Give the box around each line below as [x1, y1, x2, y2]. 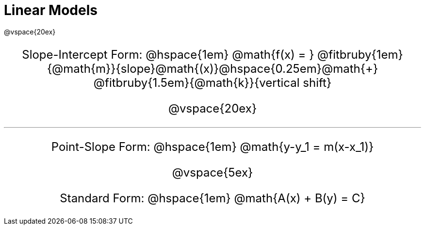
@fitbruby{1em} [317, 47, 403, 62]
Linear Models [4, 2, 98, 18]
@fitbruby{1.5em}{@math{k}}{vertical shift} [93, 75, 332, 90]
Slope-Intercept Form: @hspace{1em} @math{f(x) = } [22, 47, 314, 62]
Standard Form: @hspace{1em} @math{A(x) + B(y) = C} [60, 191, 365, 205]
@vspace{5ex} [172, 165, 253, 180]
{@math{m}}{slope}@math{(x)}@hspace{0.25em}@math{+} [47, 61, 378, 76]
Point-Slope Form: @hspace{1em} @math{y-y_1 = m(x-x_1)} [51, 139, 374, 154]
